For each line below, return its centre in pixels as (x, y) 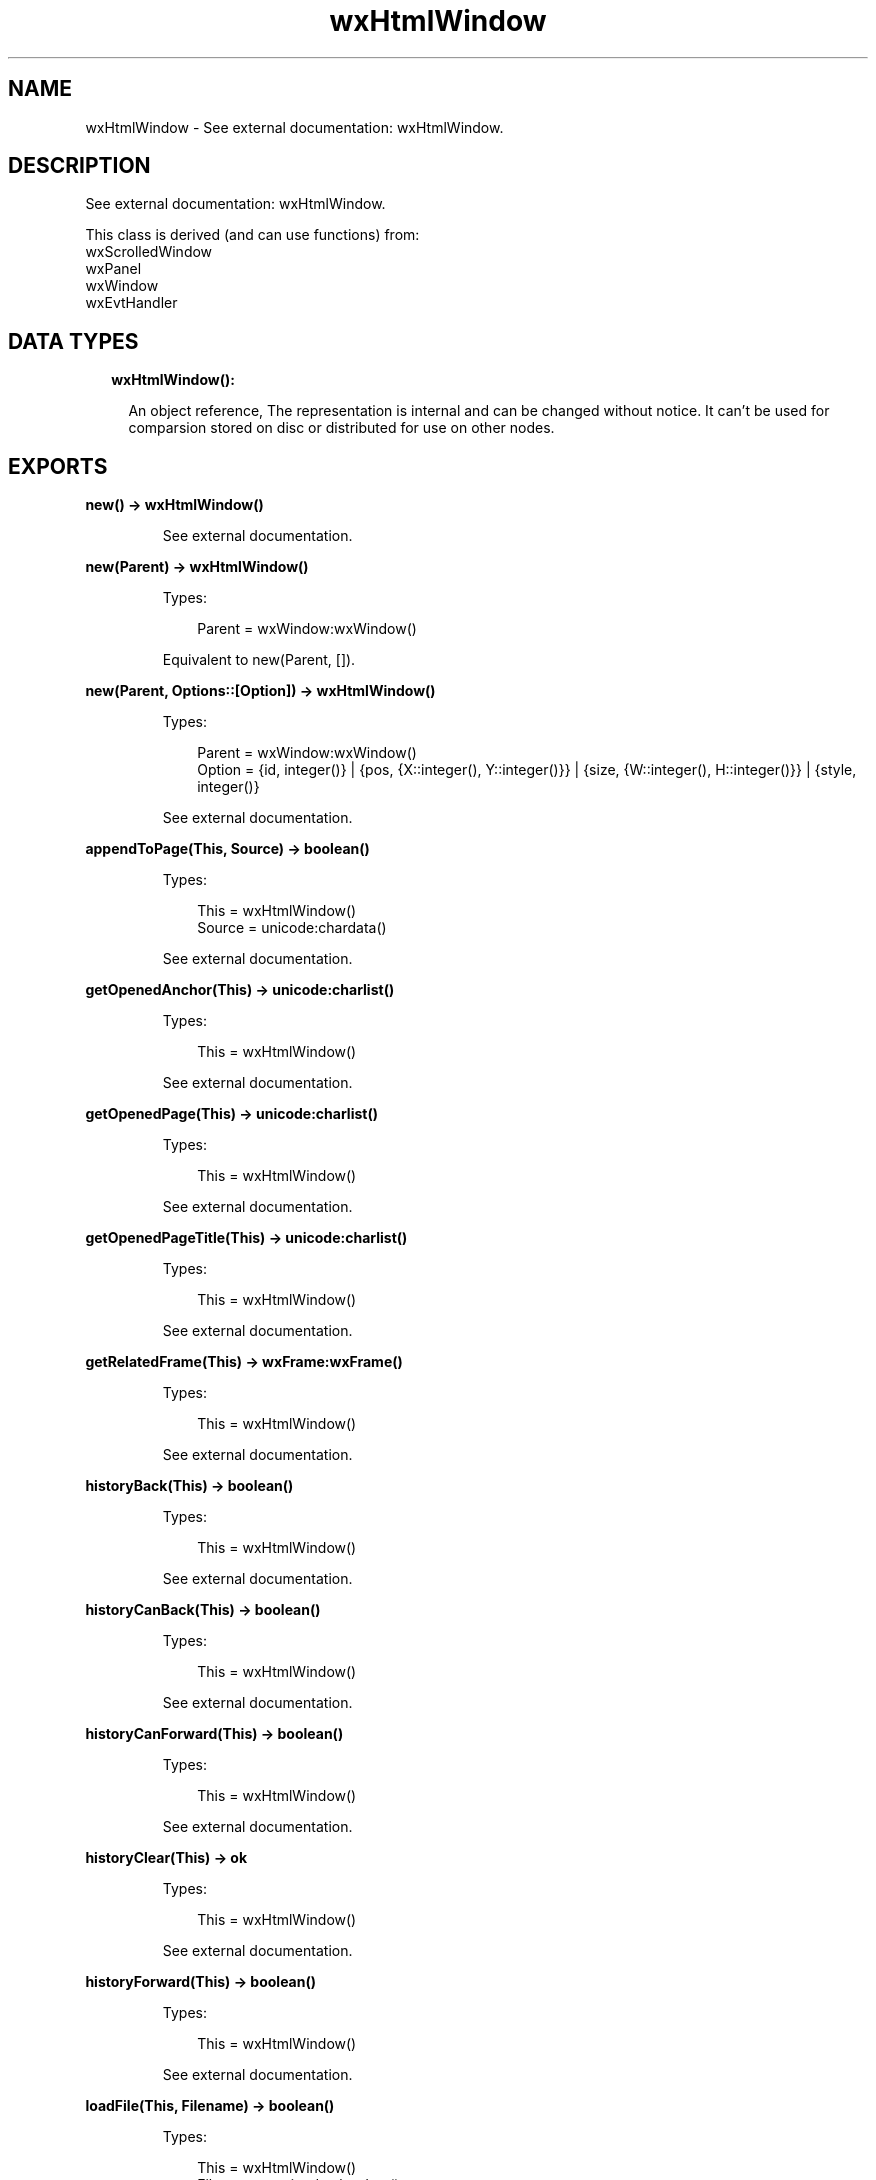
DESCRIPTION (79, 166)
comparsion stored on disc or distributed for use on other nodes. (341, 428)
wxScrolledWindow (149, 252)
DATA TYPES (73, 341)
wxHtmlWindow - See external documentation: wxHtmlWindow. (294, 127)
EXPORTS (58, 466)
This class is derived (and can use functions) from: (252, 235)
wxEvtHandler (131, 303)
